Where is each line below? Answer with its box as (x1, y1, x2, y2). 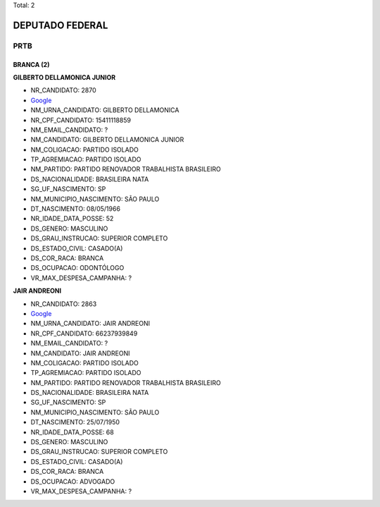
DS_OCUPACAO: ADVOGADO (30, 477, 115, 486)
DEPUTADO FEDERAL (13, 19, 108, 31)
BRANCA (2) (13, 60, 50, 68)
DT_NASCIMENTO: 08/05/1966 (30, 204, 121, 213)
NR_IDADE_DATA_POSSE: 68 (30, 427, 114, 436)
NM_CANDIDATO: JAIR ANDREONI (30, 349, 130, 358)
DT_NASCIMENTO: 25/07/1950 (30, 418, 120, 427)
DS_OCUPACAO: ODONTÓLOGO (30, 264, 125, 272)
